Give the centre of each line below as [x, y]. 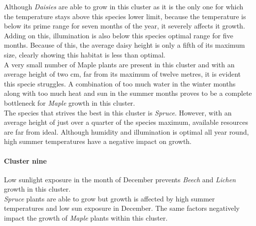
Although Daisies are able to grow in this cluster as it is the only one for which [124, 6]
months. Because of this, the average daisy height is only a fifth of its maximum [125, 45]
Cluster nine [25, 160]
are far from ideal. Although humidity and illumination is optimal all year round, [127, 131]
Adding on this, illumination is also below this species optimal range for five [119, 35]
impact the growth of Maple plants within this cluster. [86, 218]
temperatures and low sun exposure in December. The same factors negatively [122, 208]
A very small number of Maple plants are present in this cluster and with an [119, 64]
